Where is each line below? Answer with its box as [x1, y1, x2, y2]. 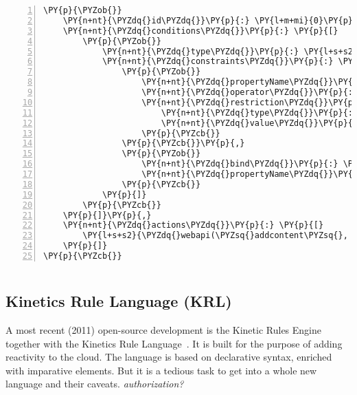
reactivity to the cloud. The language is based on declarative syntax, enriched [5, 350, 332, 364]
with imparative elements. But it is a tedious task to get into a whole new [5, 363, 317, 377]
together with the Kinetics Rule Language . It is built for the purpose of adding [5, 336, 343, 350]
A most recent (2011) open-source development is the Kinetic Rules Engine [5, 323, 321, 337]
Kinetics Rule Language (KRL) [5, 290, 232, 312]
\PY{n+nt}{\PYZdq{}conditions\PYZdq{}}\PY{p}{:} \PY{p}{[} [62, 25, 338, 36]
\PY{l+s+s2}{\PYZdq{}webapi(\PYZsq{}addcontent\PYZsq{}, [82, 231, 348, 241]
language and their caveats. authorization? [5, 376, 184, 391]
